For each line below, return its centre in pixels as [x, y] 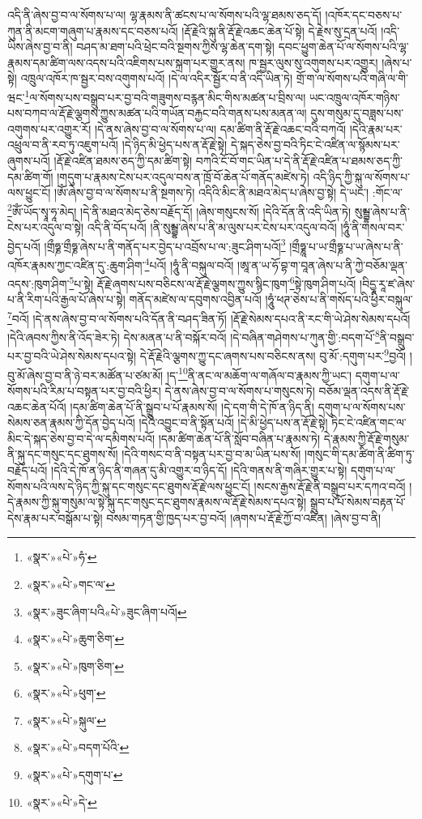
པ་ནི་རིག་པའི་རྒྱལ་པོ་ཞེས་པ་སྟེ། [66, 299]
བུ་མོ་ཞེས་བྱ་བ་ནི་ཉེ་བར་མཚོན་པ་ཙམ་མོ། [85, 375]
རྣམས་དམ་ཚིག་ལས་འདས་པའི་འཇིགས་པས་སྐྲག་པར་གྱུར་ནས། [126, 62]
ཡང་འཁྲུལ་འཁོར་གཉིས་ [354, 97]
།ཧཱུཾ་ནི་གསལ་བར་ [373, 227]
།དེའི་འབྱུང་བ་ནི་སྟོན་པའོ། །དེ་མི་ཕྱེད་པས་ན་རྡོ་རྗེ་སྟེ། [233, 422]
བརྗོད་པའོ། [28, 469]
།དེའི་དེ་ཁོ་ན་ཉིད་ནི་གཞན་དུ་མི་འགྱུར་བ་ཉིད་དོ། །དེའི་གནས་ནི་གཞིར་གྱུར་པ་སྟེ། [199, 469]
